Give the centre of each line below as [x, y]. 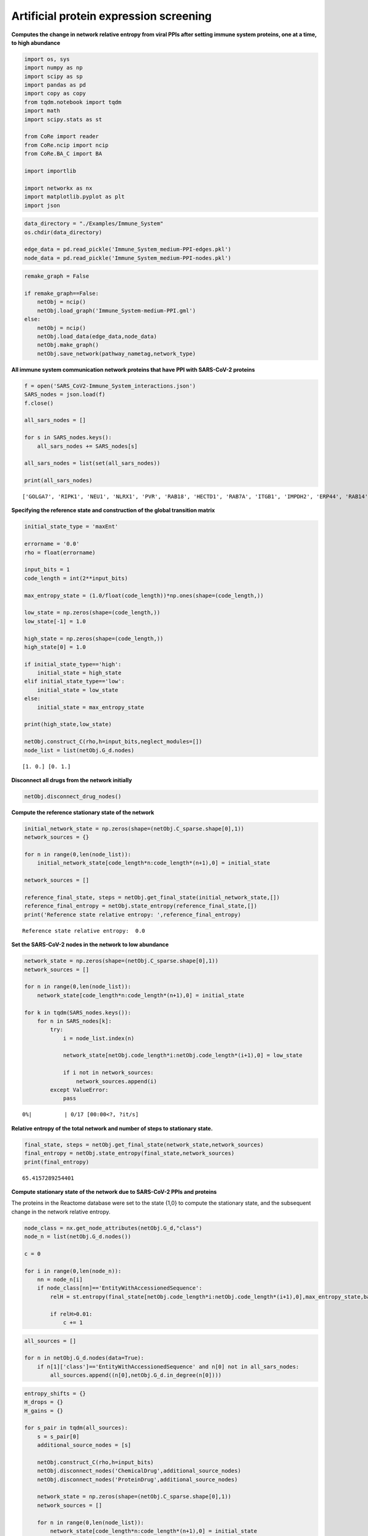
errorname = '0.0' [52, 544]
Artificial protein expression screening [112, 16]
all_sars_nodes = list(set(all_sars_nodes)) [92, 463]
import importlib [50, 171]
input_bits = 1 [47, 570]
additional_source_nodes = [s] [84, 1445]
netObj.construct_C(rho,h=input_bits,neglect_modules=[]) [113, 742]
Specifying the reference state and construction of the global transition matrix [113, 511]
